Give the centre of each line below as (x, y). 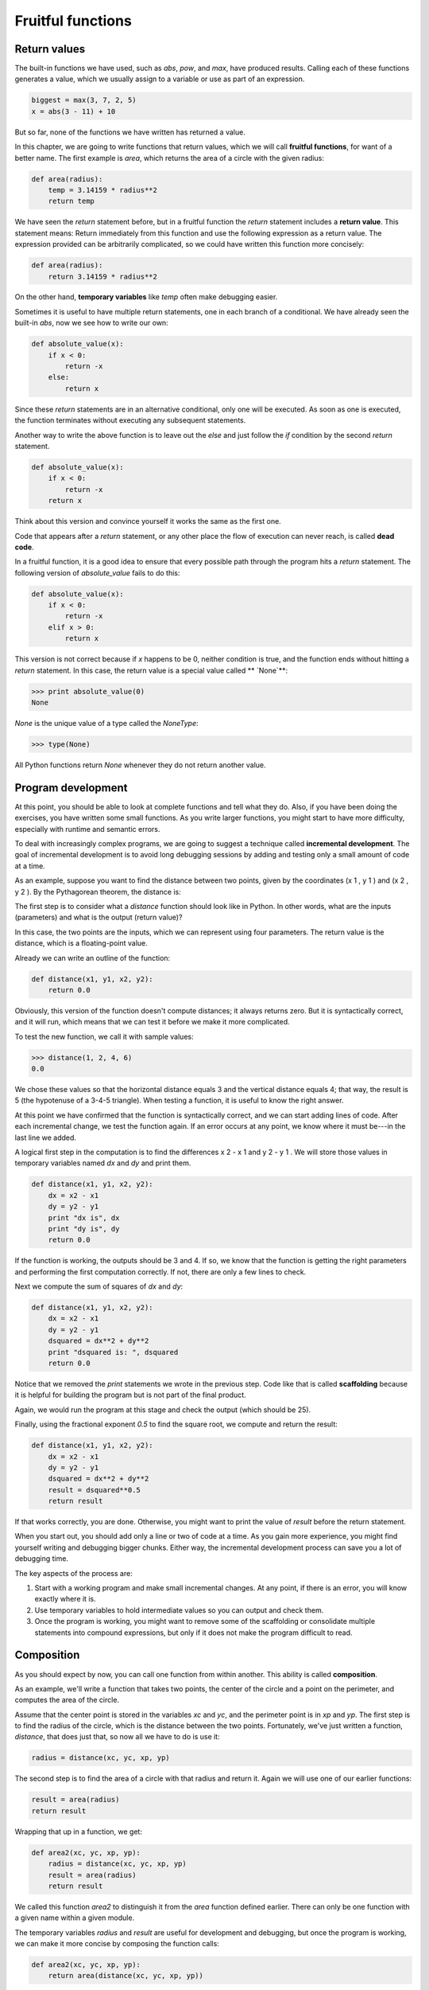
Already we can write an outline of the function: (93, 958)
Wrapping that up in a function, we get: (79, 1832)
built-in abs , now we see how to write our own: (91, 323)
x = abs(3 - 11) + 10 (73, 111)
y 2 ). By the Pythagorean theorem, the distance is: (98, 892)
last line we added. (46, 1137)
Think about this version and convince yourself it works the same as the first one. (148, 521)
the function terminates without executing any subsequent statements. (130, 420)
